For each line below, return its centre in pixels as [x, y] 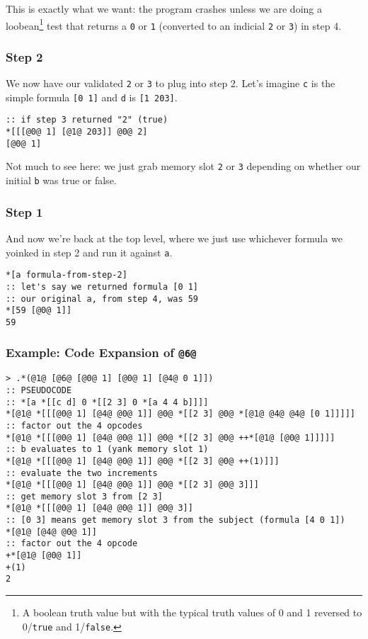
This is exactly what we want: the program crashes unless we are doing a [164, 9]
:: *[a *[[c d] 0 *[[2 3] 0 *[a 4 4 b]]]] [107, 402]
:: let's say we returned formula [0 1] [102, 287]
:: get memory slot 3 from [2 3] [84, 496]
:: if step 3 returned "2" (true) [87, 120]
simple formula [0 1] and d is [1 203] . [92, 97]
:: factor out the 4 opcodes [74, 425]
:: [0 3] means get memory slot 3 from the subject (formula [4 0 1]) [176, 520]
